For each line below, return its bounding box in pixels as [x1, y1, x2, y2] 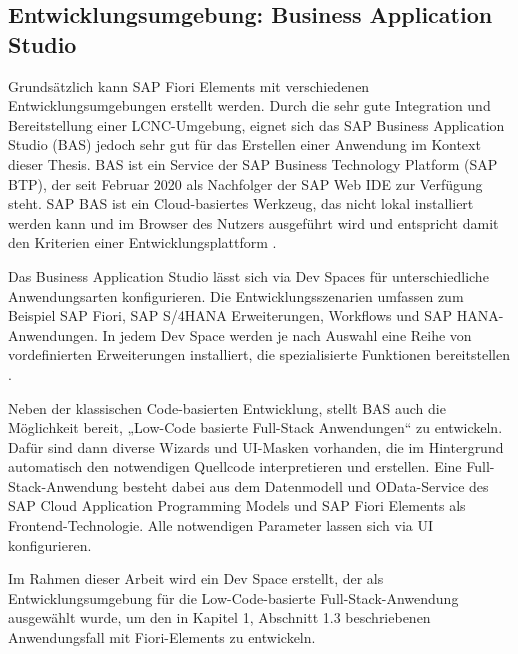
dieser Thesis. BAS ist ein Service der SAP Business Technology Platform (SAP [8, 153, 498, 174]
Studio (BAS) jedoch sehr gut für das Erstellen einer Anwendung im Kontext [8, 134, 481, 155]
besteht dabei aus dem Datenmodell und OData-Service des [122, 475, 489, 496]
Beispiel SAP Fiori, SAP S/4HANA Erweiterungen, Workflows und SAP [8, 305, 453, 326]
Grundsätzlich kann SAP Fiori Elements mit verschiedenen [8, 75, 370, 96]
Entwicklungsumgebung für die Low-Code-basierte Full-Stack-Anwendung [8, 587, 459, 608]
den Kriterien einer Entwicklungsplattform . [8, 232, 277, 253]
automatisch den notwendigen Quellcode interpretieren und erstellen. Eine [8, 456, 462, 477]
